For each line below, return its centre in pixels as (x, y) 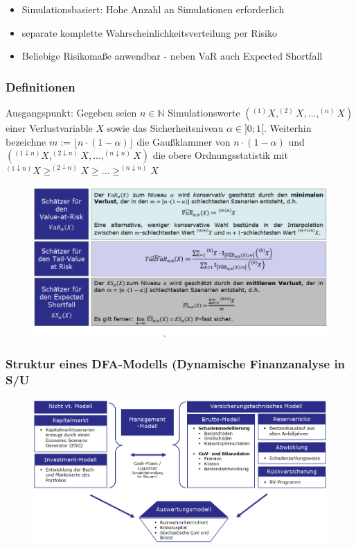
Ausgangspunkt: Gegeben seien (71, 112)
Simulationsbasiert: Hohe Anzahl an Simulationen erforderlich (153, 9)
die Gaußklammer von (184, 141)
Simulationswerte (204, 112)
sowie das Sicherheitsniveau (165, 128)
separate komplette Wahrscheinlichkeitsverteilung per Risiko (149, 32)
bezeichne (26, 141)
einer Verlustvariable (49, 128)
